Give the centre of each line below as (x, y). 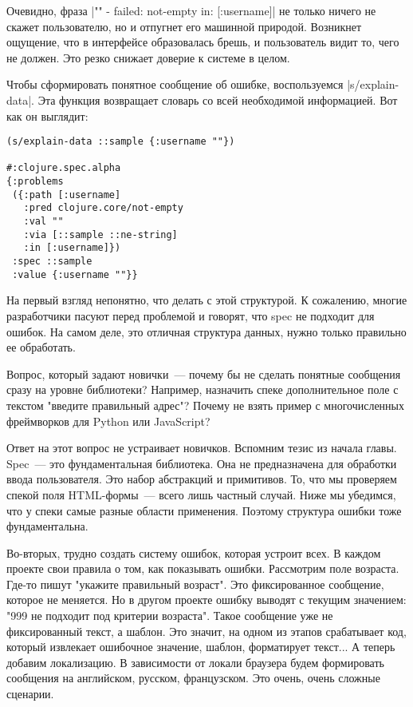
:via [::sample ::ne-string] (100, 234)
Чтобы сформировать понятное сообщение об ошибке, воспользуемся (175, 84)
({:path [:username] (67, 195)
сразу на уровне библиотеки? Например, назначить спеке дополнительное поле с (203, 389)
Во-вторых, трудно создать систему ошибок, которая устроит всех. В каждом (194, 552)
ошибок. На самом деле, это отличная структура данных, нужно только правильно (206, 331)
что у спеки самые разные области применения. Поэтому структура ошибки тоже (204, 510)
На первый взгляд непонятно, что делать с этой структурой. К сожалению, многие (207, 300)
